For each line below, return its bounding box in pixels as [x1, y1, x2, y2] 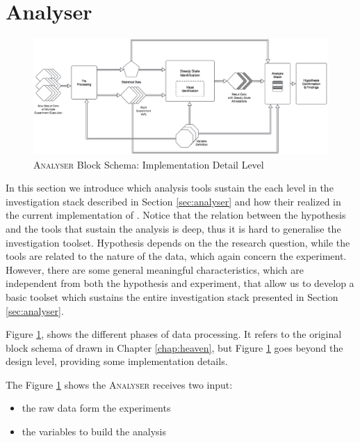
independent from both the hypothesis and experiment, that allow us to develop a [6, 276, 354, 290]
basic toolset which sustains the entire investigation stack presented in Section [6, 289, 338, 304]
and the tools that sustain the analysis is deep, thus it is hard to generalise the [6, 221, 341, 235]
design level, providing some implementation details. [6, 354, 228, 368]
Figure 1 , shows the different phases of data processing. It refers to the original [6, 327, 342, 341]
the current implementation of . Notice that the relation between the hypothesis [6, 208, 346, 222]
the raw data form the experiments [22, 401, 171, 415]
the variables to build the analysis [22, 424, 166, 439]
